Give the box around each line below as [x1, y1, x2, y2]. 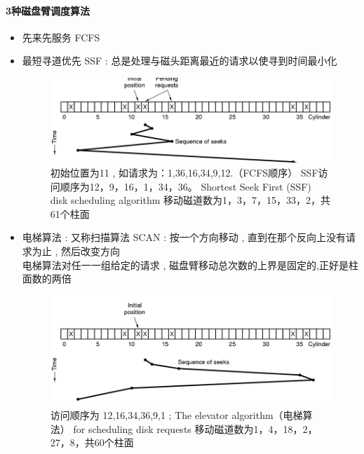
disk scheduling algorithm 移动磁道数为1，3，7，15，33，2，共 [50, 193, 331, 207]
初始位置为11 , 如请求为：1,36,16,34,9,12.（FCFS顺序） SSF [50, 165, 318, 180]
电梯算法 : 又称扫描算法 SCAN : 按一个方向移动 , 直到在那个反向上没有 [22, 230, 346, 245]
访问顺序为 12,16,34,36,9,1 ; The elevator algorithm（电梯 [50, 408, 303, 422]
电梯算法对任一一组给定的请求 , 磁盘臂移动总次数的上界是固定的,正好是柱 [22, 257, 358, 272]
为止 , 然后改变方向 [32, 244, 121, 259]
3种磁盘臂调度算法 [6, 3, 90, 18]
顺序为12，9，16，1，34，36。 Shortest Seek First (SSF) [60, 179, 311, 193]
